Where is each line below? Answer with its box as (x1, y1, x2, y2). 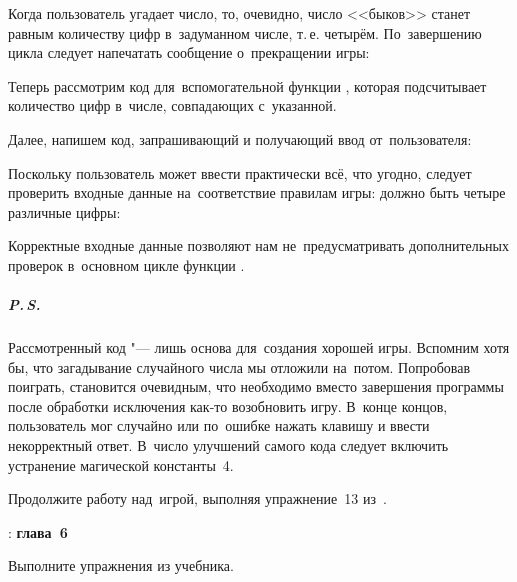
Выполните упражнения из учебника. (8, 555, 234, 576)
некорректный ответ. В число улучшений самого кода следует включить (8, 435, 449, 456)
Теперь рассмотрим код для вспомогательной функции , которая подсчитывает (8, 75, 487, 96)
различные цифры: (8, 201, 121, 222)
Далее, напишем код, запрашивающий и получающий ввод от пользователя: (8, 128, 472, 149)
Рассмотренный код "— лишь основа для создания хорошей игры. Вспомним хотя (8, 337, 510, 358)
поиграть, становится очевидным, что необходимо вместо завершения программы (8, 376, 504, 397)
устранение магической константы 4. (8, 454, 234, 475)
